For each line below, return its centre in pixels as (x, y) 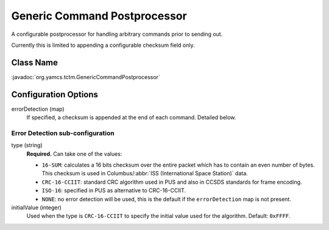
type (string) (27, 145)
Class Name (34, 62)
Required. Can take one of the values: (74, 154)
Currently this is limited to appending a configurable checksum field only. (103, 45)
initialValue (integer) (37, 207)
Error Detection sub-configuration (63, 133)
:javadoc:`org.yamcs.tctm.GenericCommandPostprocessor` (86, 77)
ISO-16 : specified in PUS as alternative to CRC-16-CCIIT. (114, 190)
